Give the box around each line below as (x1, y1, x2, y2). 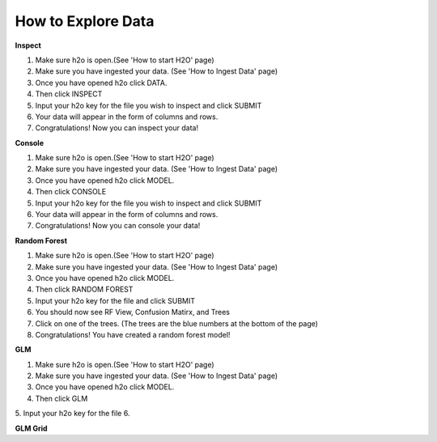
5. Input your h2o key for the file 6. (15, 409, 130, 419)
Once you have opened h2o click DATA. (35, 78, 168, 87)
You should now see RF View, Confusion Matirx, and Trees (35, 308, 231, 317)
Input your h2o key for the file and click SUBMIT (35, 295, 196, 305)
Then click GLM (35, 393, 88, 403)
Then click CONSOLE (35, 187, 107, 197)
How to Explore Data (15, 12, 155, 30)
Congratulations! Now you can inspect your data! (35, 123, 198, 133)
